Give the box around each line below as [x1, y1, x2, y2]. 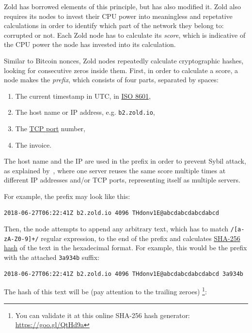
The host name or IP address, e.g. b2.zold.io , [15, 107, 155, 117]
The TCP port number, [15, 123, 85, 133]
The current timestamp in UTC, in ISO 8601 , [15, 91, 151, 101]
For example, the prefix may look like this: [4, 191, 130, 201]
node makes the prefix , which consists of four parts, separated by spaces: [4, 75, 219, 85]
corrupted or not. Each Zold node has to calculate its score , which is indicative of [4, 30, 246, 40]
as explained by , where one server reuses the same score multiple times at [4, 165, 226, 175]
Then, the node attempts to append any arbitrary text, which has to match [4, 224, 229, 234]
